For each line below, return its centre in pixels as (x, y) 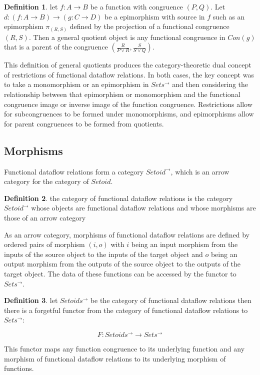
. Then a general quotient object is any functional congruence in (127, 37)
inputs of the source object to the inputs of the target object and (103, 254)
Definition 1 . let (31, 6)
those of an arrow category (45, 218)
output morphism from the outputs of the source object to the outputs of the (122, 264)
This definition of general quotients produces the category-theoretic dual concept (128, 65)
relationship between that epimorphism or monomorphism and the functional (122, 94)
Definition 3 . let (31, 300)
